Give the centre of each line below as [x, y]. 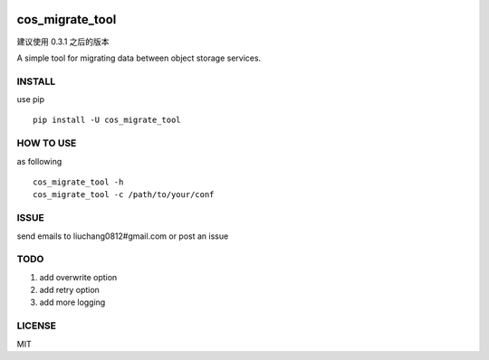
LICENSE [37, 326]
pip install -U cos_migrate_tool [107, 120]
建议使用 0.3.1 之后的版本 [63, 42]
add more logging [72, 302]
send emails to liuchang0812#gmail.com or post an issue [123, 236]
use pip [31, 99]
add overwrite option [78, 277]
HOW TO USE [47, 143]
